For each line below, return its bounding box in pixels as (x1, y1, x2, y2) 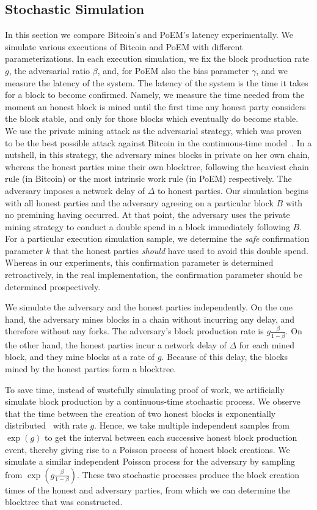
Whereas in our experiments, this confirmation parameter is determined (5, 256, 274, 269)
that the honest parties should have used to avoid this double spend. (53, 244, 308, 257)
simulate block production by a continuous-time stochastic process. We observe (5, 395, 301, 408)
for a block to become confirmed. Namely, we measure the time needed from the (5, 88, 305, 101)
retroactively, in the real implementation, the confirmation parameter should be (5, 268, 303, 281)
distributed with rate (5, 419, 87, 432)
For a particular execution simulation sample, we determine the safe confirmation (5, 232, 310, 245)
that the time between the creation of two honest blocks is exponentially (5, 407, 276, 419)
